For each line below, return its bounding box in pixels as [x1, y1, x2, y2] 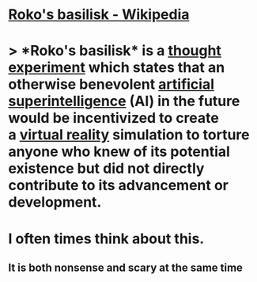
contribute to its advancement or [8, 177, 229, 195]
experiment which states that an [8, 59, 225, 77]
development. [8, 193, 102, 211]
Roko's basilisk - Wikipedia [8, 6, 190, 24]
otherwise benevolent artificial [8, 75, 215, 93]
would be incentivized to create [8, 109, 219, 128]
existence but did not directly [8, 160, 205, 177]
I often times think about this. [8, 230, 205, 247]
